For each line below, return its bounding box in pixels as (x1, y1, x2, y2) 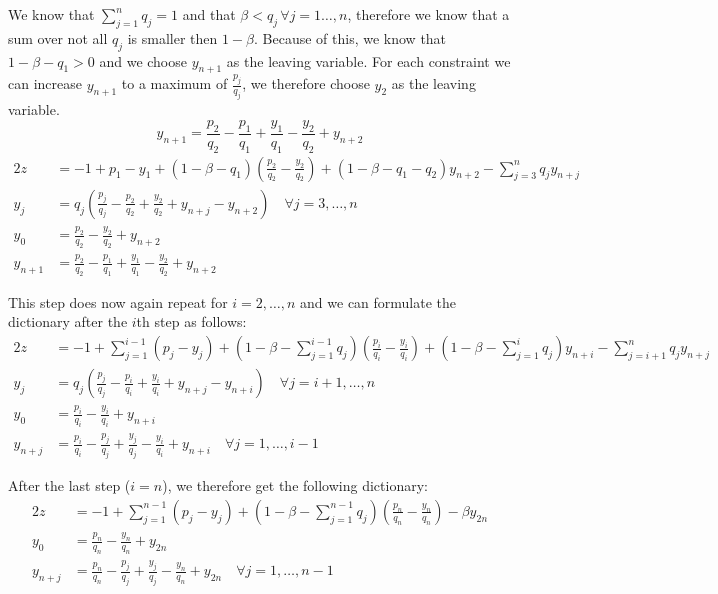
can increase (8, 73, 82, 94)
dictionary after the (8, 311, 128, 332)
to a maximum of (121, 73, 228, 94)
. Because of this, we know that (254, 27, 447, 48)
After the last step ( (8, 475, 131, 496)
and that (182, 4, 236, 24)
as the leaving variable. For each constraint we (226, 50, 511, 71)
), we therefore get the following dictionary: (162, 475, 428, 496)
